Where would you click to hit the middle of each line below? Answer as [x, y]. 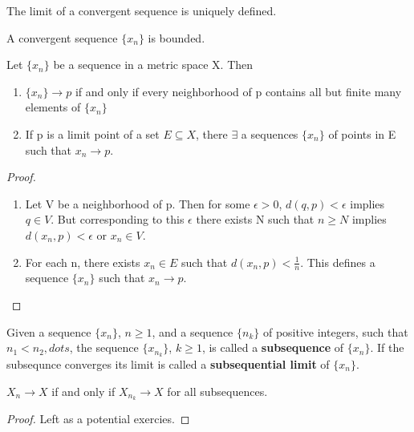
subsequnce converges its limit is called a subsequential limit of [168, 364]
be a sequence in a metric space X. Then [153, 65]
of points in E [362, 133]
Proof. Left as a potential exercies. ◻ [98, 419]
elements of [53, 107]
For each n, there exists [83, 262]
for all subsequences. [217, 391]
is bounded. [177, 37]
